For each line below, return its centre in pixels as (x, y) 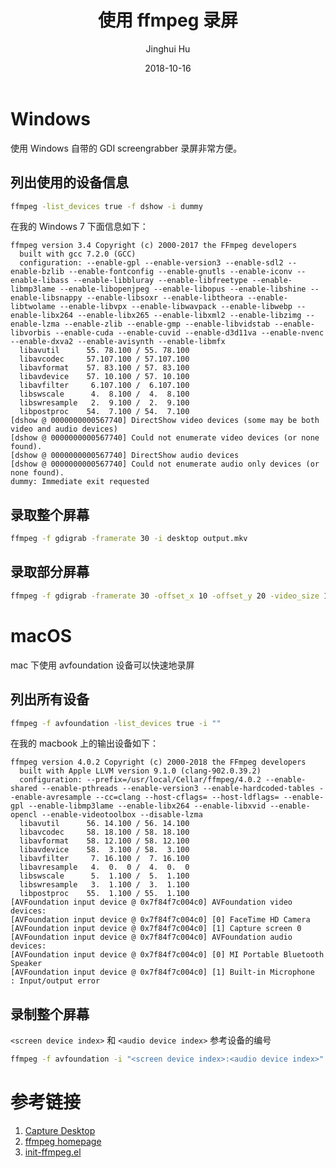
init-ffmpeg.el (53, 1152)
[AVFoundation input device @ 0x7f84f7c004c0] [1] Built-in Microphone (162, 972)
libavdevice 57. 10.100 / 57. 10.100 (104, 377)
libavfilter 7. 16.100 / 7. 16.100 (104, 859)
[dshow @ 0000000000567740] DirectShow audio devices (125, 456)
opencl (24, 815)
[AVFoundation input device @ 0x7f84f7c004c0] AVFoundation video (151, 902)
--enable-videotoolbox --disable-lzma (122, 815)
